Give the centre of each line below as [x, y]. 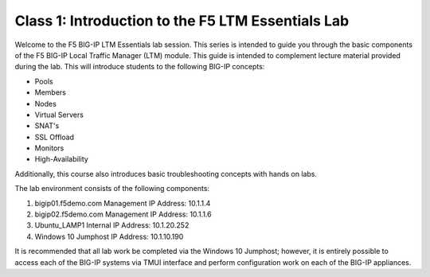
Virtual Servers [59, 115]
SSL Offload [55, 137]
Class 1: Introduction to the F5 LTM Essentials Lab [182, 21]
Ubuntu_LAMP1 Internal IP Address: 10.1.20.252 [112, 225]
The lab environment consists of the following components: [112, 189]
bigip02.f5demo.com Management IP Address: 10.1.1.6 [123, 214]
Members [51, 92]
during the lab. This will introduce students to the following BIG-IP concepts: [140, 67]
